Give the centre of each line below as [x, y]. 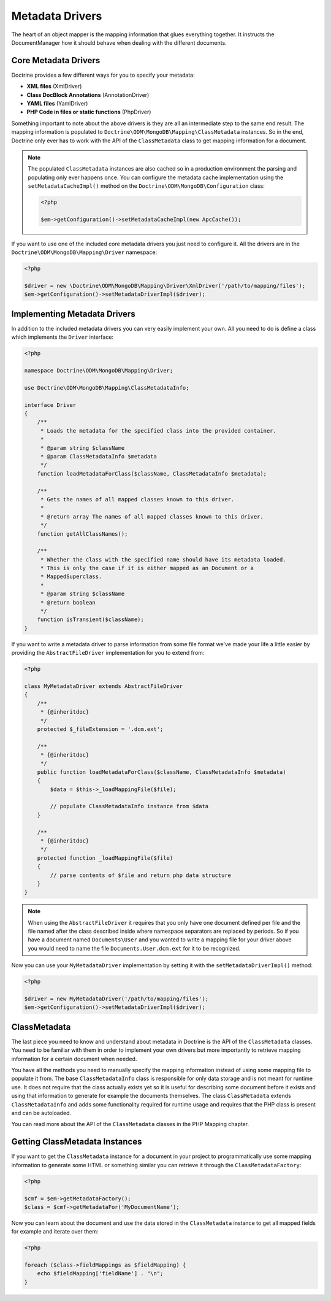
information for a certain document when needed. [74, 1059]
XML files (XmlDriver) [54, 87]
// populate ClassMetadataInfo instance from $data [129, 806]
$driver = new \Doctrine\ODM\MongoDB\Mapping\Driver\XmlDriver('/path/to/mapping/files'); [165, 286]
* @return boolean [68, 602]
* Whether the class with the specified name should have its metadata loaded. [163, 559]
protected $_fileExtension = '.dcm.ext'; [100, 729]
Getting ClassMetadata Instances [77, 1142]
